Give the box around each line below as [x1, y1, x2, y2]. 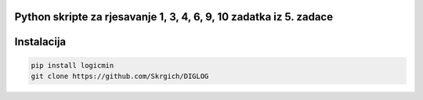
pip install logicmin [31, 61, 114, 70]
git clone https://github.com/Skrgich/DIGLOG [31, 72, 209, 81]
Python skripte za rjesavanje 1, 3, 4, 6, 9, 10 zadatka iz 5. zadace [14, 10, 333, 23]
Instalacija [14, 35, 67, 48]
